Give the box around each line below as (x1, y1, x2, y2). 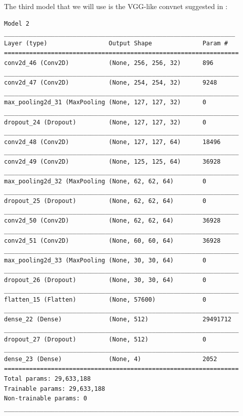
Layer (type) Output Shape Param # (4, 39, 228, 47)
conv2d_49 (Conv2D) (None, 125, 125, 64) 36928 (4, 158, 221, 165)
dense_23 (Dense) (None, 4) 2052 (4, 355, 217, 363)
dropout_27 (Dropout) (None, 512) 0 (4, 335, 206, 343)
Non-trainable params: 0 (4, 395, 87, 402)
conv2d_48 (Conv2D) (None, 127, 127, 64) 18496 (4, 138, 221, 146)
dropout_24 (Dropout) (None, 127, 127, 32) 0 (4, 118, 206, 126)
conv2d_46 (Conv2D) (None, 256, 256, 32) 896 (4, 59, 214, 66)
